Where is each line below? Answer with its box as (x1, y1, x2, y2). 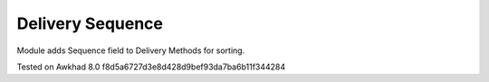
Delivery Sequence (16, 14, 163, 33)
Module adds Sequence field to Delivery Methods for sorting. (16, 45, 245, 56)
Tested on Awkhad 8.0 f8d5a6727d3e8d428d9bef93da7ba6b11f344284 (16, 61, 286, 72)
